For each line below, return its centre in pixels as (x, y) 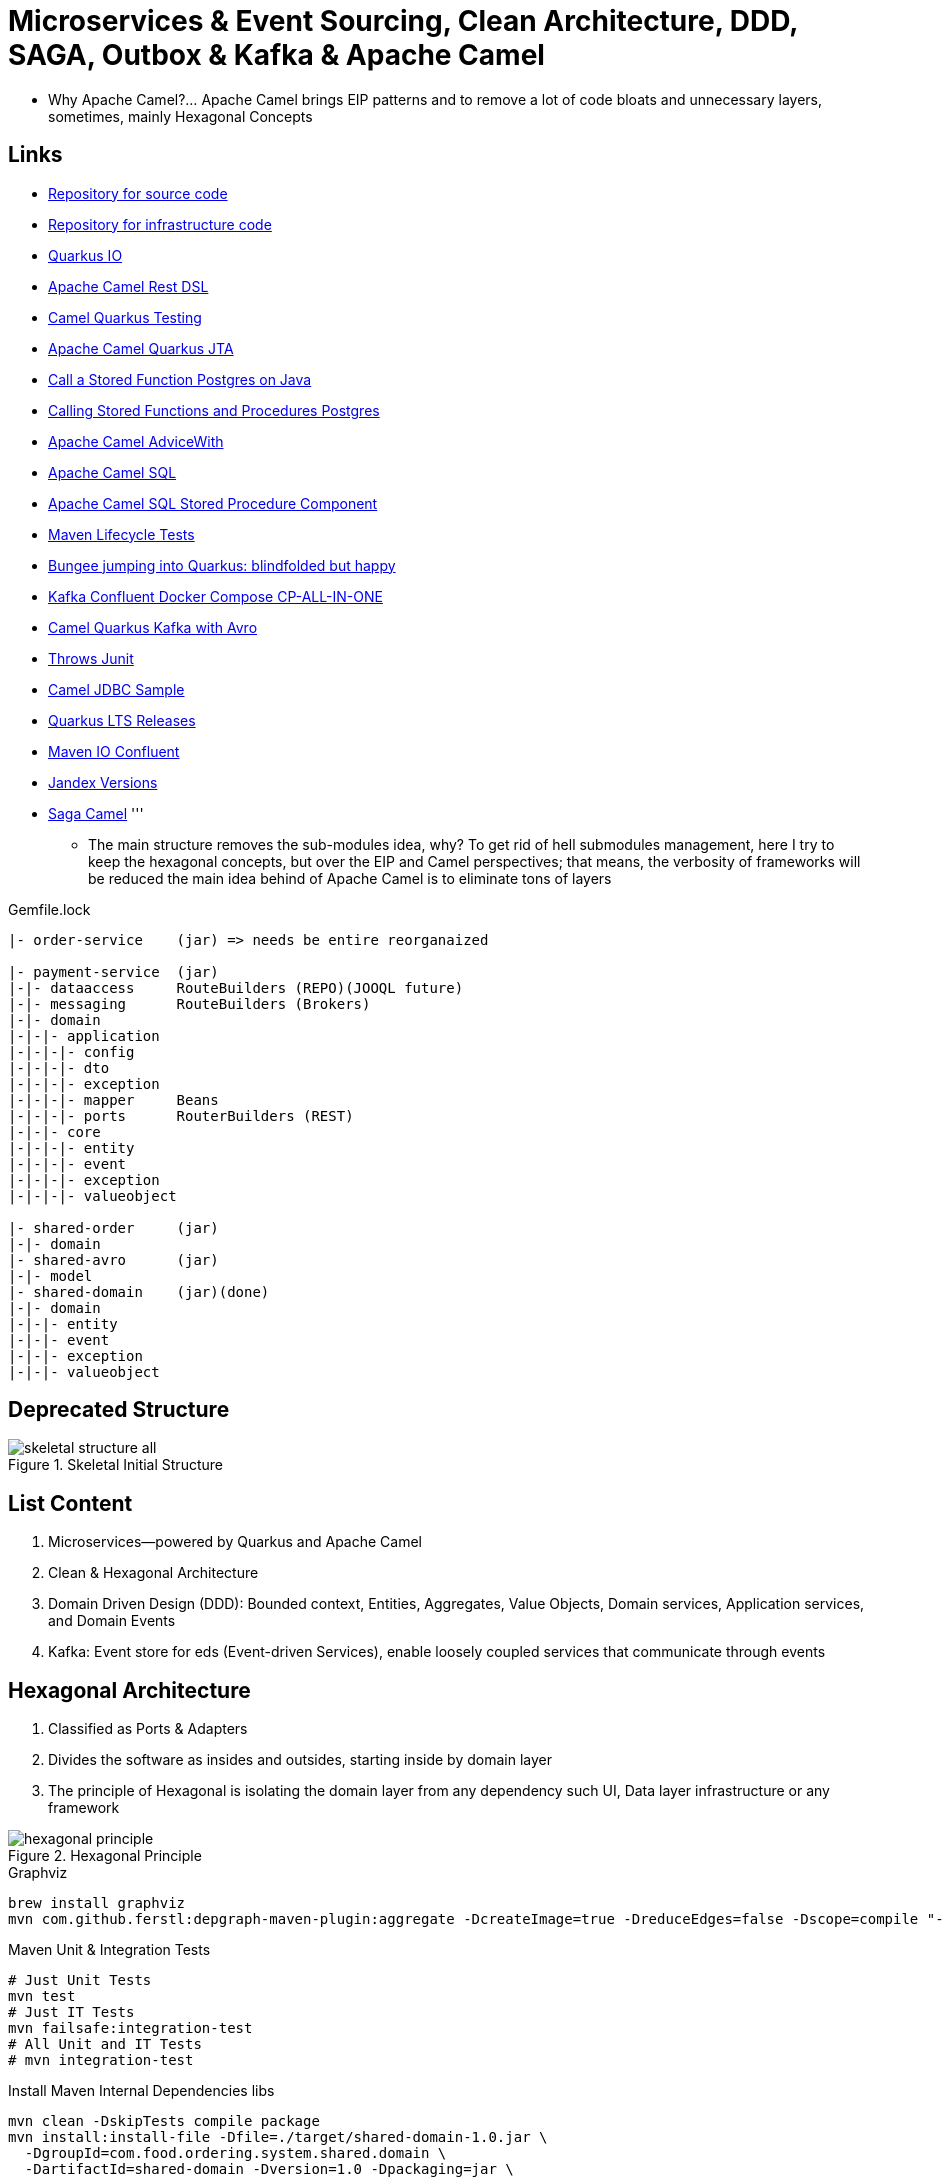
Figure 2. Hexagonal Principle (105, 1856)
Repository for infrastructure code (160, 224)
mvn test (42, 1996)
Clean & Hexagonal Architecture (153, 1573)
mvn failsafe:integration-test (130, 2028)
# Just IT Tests (71, 2012)
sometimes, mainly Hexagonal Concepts (180, 116)
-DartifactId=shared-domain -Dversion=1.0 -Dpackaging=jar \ (269, 2169)
